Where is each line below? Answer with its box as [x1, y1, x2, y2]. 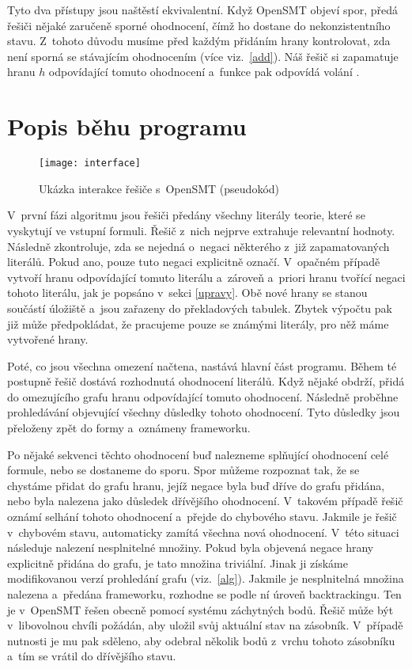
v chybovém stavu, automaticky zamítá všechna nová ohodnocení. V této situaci [7, 523, 399, 540]
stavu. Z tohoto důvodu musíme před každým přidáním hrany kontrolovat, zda [7, 32, 391, 49]
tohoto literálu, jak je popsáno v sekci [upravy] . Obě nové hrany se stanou [7, 284, 368, 301]
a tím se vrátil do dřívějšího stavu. [7, 648, 176, 664]
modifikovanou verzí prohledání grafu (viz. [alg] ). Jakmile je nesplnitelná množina [7, 570, 404, 587]
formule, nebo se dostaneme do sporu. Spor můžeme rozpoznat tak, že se [7, 462, 360, 478]
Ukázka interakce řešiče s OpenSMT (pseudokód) [39, 180, 280, 196]
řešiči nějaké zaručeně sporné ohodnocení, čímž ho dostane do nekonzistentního [7, 17, 391, 33]
